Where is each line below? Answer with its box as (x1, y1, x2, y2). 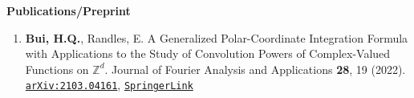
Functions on (25, 60, 89, 77)
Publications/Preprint (6, 2, 131, 18)
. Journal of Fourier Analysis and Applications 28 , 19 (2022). (104, 60, 406, 77)
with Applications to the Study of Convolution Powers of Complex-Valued (25, 45, 391, 62)
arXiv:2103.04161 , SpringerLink (25, 76, 193, 93)
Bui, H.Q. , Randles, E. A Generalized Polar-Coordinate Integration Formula (25, 29, 408, 46)
